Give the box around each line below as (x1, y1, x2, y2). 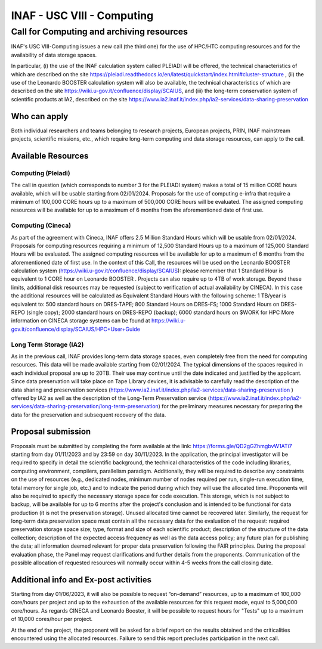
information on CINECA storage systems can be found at (11, 317, 150, 324)
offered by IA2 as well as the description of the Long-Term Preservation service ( (11, 394, 210, 402)
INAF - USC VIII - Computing (11, 9, 154, 22)
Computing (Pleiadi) (11, 169, 71, 177)
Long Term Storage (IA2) (11, 340, 84, 349)
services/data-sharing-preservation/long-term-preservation (11, 403, 159, 410)
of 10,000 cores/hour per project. (11, 616, 93, 623)
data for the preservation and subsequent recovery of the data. (11, 411, 166, 418)
